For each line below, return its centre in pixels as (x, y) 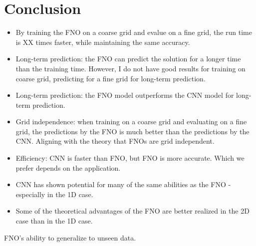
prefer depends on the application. (68, 167)
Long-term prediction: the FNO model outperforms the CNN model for (125, 95)
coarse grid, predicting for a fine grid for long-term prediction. (111, 78)
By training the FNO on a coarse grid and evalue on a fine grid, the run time (134, 32)
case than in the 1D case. (54, 221)
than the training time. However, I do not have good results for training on (130, 68)
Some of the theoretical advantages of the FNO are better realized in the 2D (132, 211)
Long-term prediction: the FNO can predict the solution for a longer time (128, 59)
